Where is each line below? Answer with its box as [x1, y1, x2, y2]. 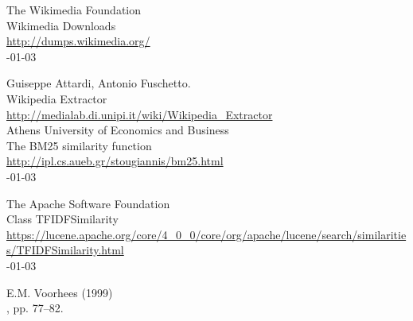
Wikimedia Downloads [6, 17, 116, 33]
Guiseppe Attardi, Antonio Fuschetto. [6, 75, 191, 91]
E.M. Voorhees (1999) [6, 284, 113, 300]
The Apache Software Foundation [6, 195, 170, 211]
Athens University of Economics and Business [6, 122, 229, 138]
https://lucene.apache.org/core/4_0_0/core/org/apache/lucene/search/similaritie [6, 226, 407, 242]
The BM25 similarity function [6, 137, 152, 153]
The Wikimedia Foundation [6, 2, 142, 17]
